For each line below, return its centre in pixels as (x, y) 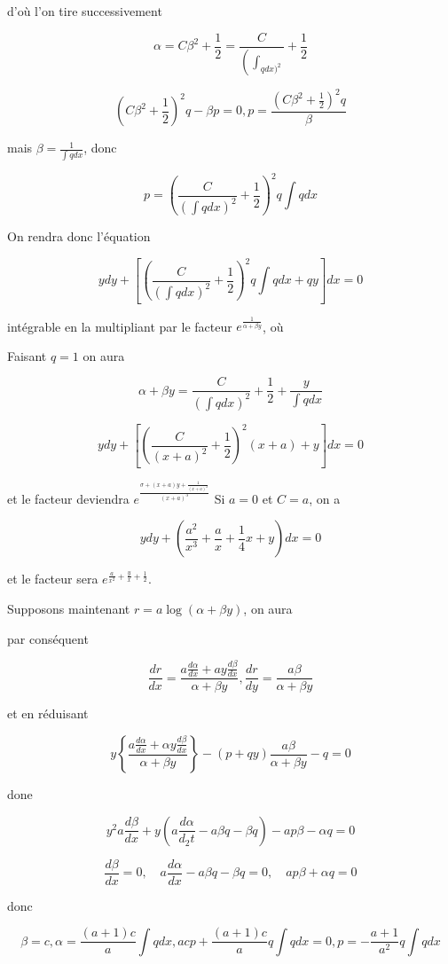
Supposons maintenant (69, 609)
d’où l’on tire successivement (85, 11)
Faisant (27, 355)
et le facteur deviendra (68, 498)
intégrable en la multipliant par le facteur (120, 326)
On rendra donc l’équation (79, 236)
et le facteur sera (53, 579)
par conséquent (48, 638)
